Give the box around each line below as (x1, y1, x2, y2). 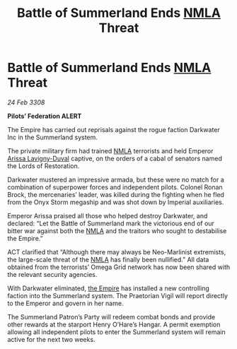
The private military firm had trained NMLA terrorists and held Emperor (7, 146, 214, 155)
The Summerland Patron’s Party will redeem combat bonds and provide (7, 312, 216, 321)
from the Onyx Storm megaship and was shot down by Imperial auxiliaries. (7, 198, 224, 206)
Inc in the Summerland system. (7, 133, 98, 141)
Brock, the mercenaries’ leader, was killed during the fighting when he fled (7, 190, 225, 199)
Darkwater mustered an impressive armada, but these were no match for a (7, 175, 224, 184)
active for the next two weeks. (7, 335, 96, 343)
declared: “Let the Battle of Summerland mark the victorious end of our (7, 219, 214, 227)
